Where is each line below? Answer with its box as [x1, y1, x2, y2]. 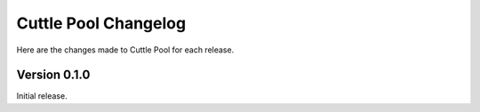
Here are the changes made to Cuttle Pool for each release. [16, 44, 235, 55]
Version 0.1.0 [16, 68, 91, 83]
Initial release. [16, 91, 68, 101]
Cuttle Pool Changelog [16, 13, 187, 33]
